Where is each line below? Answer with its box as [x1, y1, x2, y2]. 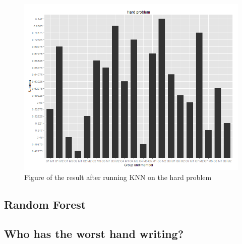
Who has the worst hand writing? [4, 226, 184, 241]
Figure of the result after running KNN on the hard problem [24, 171, 212, 182]
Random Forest [4, 196, 86, 212]
